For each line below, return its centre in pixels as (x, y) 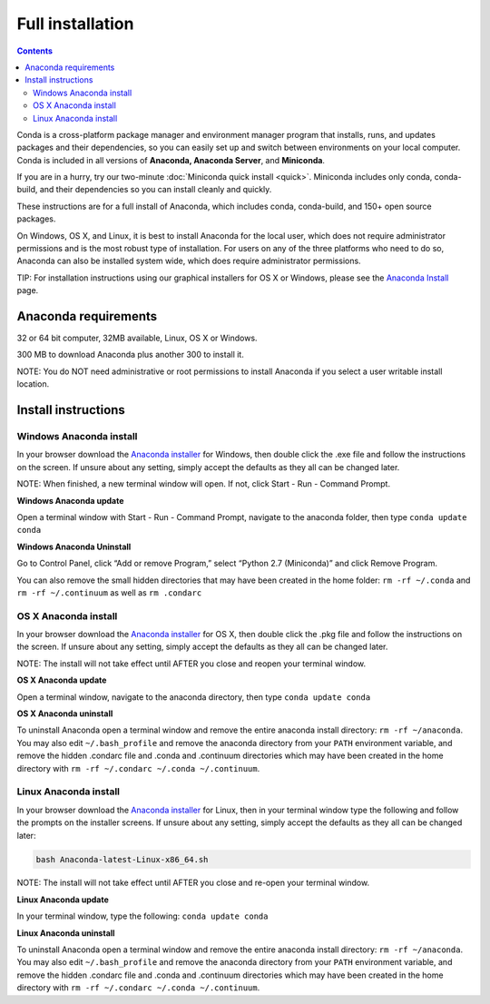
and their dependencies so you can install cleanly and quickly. (156, 190)
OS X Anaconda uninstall (65, 714)
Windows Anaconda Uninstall (74, 546)
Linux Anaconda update (63, 900)
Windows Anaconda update (70, 500)
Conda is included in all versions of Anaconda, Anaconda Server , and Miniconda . (171, 160)
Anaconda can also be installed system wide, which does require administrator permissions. (189, 261)
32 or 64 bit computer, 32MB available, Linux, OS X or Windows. (137, 338)
